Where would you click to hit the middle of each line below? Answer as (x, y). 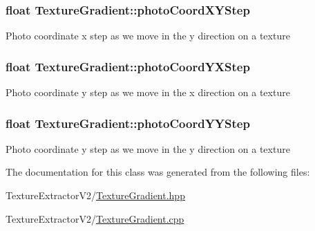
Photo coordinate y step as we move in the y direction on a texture (148, 148)
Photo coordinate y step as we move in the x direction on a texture (148, 92)
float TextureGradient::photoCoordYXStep (128, 66)
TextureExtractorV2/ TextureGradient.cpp (95, 218)
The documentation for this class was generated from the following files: (158, 172)
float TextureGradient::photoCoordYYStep (128, 123)
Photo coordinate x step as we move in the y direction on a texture (148, 36)
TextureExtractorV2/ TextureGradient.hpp (95, 195)
